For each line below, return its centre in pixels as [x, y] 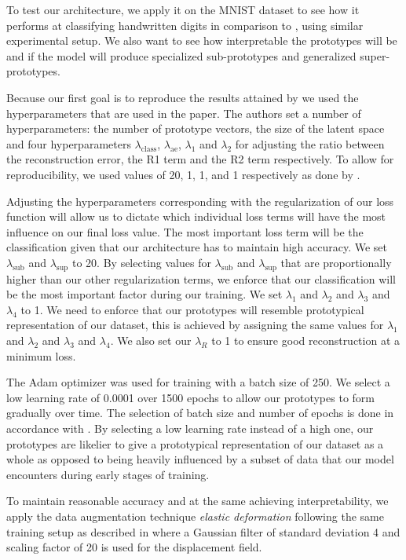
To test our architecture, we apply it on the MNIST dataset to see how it [183, 9]
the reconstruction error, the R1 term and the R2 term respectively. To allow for [200, 159]
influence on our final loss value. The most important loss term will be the [185, 231]
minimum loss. [41, 355]
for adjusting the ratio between [310, 143]
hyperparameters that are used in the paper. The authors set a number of [184, 113]
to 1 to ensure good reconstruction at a [306, 340]
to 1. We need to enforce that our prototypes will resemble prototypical [192, 309]
